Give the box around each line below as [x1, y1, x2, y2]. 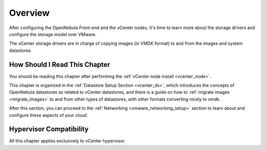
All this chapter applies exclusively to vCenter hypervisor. [9, 138, 126, 144]
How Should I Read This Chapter [9, 60, 110, 69]
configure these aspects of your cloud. [9, 112, 88, 118]
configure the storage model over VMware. [9, 31, 97, 37]
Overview [9, 7, 50, 18]
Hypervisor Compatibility [9, 125, 89, 133]
